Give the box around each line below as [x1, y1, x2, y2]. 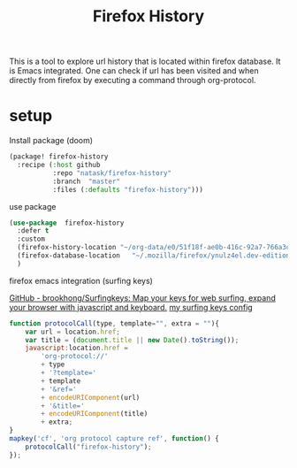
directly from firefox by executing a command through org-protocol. [9, 75, 256, 86]
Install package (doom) [9, 135, 94, 146]
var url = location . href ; [25, 327, 121, 336]
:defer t [17, 226, 49, 235]
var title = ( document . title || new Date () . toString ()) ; [25, 335, 240, 344]
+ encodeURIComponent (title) [41, 410, 148, 418]
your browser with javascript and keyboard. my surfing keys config [9, 302, 254, 312]
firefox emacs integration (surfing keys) [9, 275, 153, 286]
